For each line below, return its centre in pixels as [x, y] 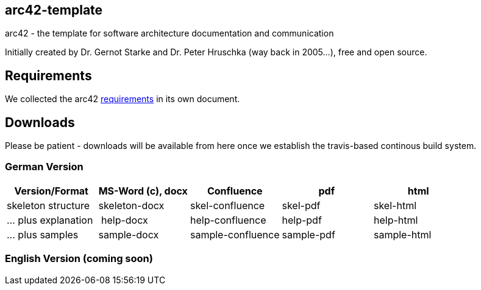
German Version [44, 167]
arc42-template [54, 10]
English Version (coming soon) [79, 259]
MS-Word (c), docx [143, 191]
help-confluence [228, 220]
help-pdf [302, 220]
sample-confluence [235, 234]
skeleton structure [48, 205]
